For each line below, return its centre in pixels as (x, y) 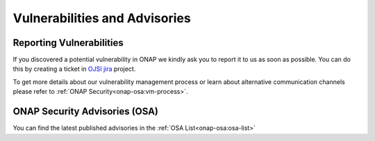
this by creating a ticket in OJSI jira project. (74, 69)
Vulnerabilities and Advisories (102, 18)
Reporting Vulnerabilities (68, 43)
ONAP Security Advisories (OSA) (86, 111)
